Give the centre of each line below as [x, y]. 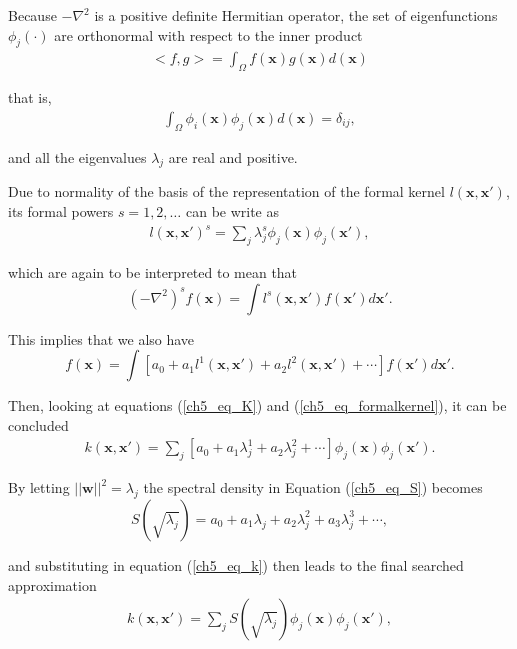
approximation [52, 584]
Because [32, 15]
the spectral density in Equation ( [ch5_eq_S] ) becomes [313, 487]
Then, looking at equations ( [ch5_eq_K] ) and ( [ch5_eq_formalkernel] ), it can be [257, 405]
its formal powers [61, 211]
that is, [30, 97]
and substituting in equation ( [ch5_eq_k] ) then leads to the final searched [236, 564]
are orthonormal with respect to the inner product [208, 34]
